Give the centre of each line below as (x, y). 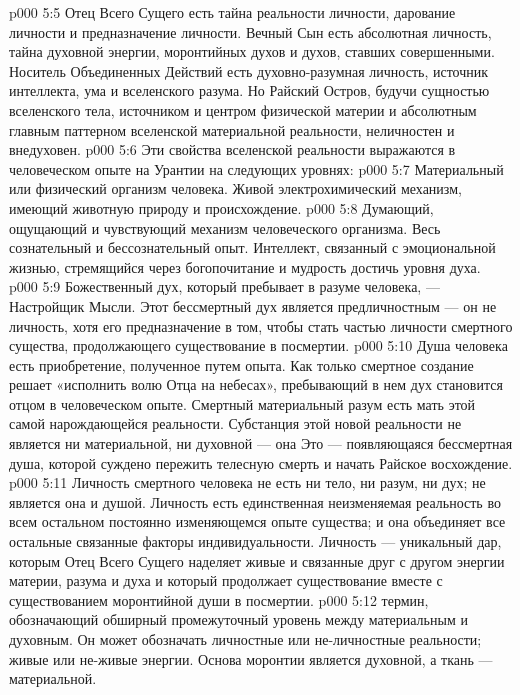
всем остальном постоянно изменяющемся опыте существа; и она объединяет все (257, 521)
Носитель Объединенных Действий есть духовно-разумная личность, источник (249, 70)
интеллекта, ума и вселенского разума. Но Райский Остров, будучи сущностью (249, 90)
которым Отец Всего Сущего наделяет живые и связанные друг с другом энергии (257, 560)
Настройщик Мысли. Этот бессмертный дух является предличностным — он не (253, 305)
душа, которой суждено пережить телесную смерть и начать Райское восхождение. (261, 462)
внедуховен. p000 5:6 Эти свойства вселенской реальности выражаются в (232, 149)
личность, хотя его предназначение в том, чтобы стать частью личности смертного (261, 325)
